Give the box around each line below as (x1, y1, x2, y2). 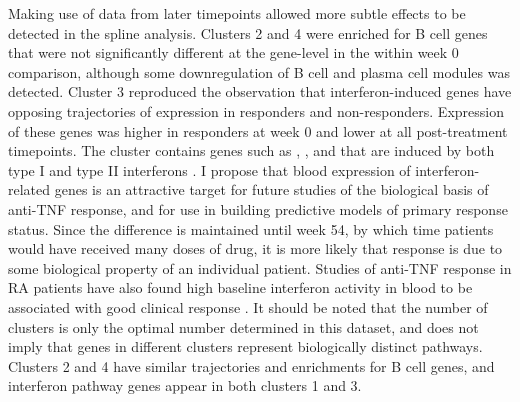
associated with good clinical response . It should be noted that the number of (8, 296, 488, 317)
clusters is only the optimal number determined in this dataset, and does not (8, 316, 479, 337)
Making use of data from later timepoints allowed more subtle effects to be (8, 3, 466, 23)
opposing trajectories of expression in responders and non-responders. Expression (8, 100, 504, 121)
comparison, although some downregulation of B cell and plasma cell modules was (8, 61, 510, 82)
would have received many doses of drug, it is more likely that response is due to (8, 238, 503, 259)
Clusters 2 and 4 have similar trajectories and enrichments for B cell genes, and (8, 355, 495, 376)
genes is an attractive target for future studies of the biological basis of (54, 179, 489, 200)
